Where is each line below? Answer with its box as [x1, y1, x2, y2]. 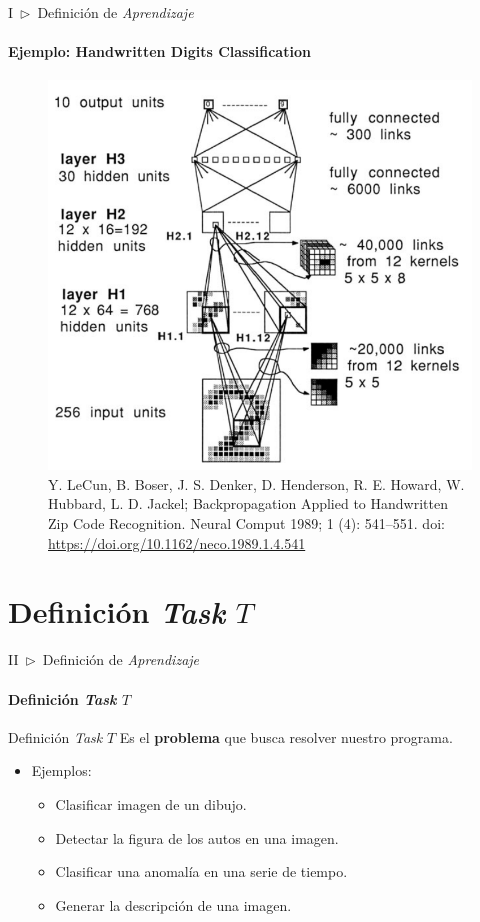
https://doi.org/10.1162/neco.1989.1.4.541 [48, 532, 306, 553]
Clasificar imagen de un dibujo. [55, 793, 247, 814]
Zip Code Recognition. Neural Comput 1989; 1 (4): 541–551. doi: [48, 513, 445, 534]
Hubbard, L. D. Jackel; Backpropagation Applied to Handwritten [48, 493, 448, 514]
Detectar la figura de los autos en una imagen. [55, 827, 339, 848]
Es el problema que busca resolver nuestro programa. [119, 726, 453, 747]
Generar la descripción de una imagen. [55, 894, 292, 915]
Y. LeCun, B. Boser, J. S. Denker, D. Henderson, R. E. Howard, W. [48, 473, 465, 494]
